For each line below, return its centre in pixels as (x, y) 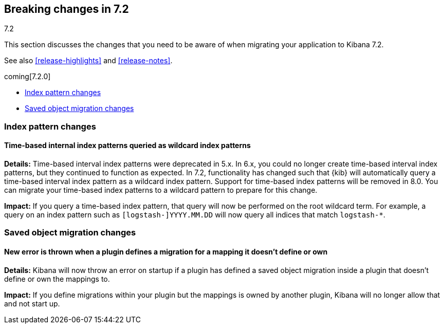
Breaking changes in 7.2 (67, 9)
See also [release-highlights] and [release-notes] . (88, 61)
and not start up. (32, 303)
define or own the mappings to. (57, 279)
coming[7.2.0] (27, 77)
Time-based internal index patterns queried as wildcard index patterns (127, 145)
